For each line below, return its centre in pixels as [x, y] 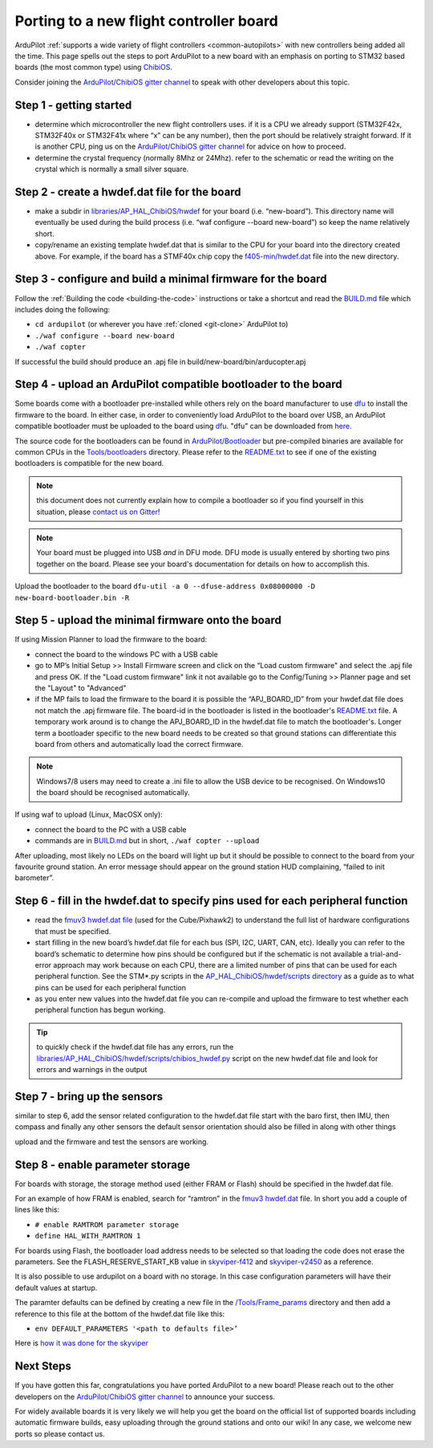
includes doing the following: [63, 309]
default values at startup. [56, 1287]
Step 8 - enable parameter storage [103, 1165]
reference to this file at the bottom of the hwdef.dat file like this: [120, 1314]
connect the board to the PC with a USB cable [111, 829]
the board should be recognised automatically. [113, 793]
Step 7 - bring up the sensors [89, 1096]
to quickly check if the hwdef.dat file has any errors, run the [135, 1047]
